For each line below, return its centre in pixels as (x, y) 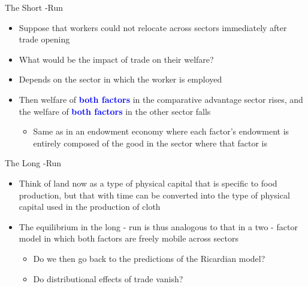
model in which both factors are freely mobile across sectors (129, 238)
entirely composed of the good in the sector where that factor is (150, 143)
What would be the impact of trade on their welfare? (116, 59)
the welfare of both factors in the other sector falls (115, 111)
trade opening (44, 39)
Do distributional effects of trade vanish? (108, 278)
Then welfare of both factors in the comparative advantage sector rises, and (161, 99)
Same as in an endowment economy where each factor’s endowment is (161, 131)
